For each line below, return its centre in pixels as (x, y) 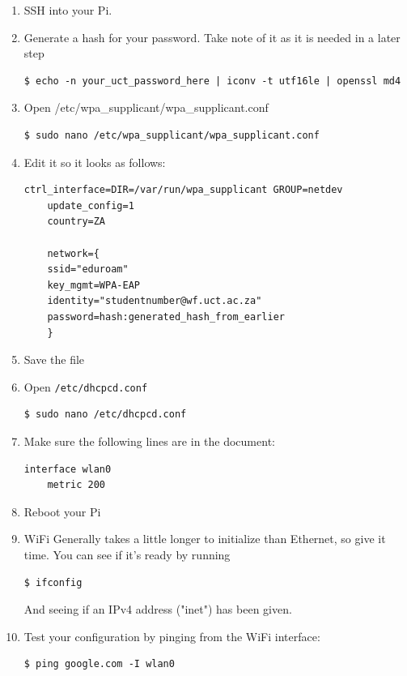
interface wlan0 (68, 469)
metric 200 (76, 485)
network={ (73, 253)
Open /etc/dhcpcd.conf (86, 386)
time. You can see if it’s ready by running (127, 554)
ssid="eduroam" (88, 270)
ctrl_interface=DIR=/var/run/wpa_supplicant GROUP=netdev (183, 190)
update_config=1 (91, 205)
